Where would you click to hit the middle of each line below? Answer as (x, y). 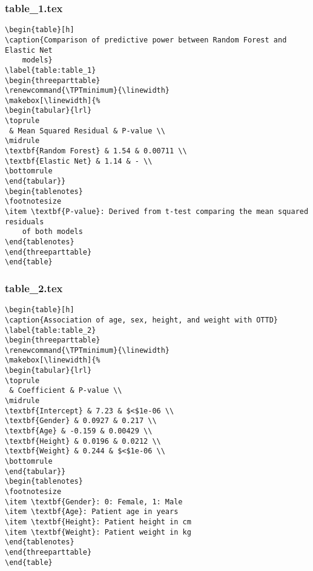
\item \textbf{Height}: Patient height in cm (98, 522)
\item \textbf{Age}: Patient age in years (92, 512)
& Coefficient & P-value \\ (66, 391)
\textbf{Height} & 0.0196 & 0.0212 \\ (83, 441)
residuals (25, 222)
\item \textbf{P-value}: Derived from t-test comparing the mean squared (157, 212)
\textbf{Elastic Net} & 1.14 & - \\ (79, 161)
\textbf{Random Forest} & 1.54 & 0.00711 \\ (96, 151)
